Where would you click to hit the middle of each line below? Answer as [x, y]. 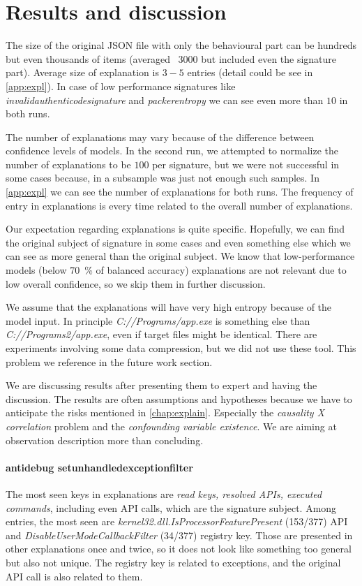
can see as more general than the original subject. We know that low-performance [180, 256]
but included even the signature [269, 58]
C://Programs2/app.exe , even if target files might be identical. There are [161, 334]
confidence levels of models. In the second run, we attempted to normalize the [172, 151]
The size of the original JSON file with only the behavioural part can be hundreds [181, 45]
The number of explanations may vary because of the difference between [160, 137]
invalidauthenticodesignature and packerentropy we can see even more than [165, 100]
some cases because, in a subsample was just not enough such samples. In [163, 178]
